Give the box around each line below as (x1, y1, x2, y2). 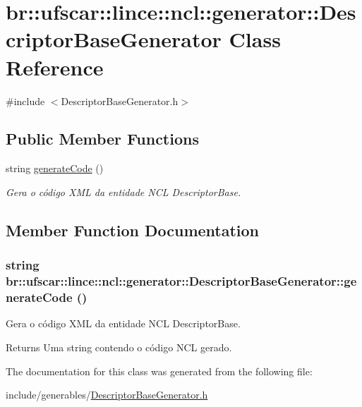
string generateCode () (6, 161, 104, 176)
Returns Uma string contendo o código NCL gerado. (6, 339, 232, 354)
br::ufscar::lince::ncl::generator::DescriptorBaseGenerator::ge (6, 272, 357, 290)
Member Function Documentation (6, 219, 260, 241)
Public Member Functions (6, 128, 199, 150)
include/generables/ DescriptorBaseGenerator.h (6, 387, 208, 402)
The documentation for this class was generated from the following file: (6, 363, 313, 378)
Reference (6, 52, 104, 81)
